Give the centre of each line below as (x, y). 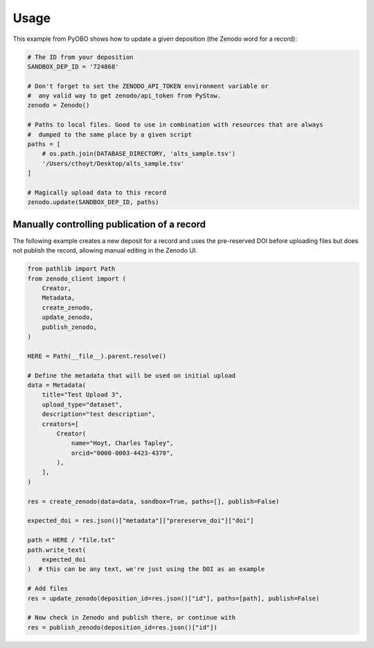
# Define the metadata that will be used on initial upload (132, 375)
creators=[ (60, 424)
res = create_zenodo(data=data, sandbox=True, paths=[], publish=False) (153, 501)
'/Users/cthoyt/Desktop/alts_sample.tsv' (113, 163)
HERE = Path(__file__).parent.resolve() (97, 356)
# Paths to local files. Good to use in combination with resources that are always (175, 125)
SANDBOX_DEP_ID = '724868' (73, 66)
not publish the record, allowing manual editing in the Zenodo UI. (105, 251)
